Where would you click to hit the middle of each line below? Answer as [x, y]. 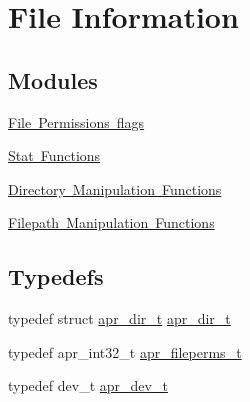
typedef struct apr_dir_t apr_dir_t [119, 318]
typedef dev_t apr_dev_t [88, 385]
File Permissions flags [76, 121]
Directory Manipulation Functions [115, 188]
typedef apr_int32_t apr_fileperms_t [125, 351]
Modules [53, 79]
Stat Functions [54, 155]
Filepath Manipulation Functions [111, 222]
